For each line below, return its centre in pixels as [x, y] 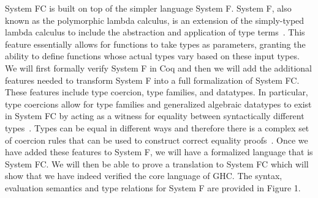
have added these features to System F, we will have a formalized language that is [159, 152]
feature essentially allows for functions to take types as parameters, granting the [155, 44]
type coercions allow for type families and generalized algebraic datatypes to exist [158, 104]
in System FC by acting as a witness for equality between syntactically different [155, 116]
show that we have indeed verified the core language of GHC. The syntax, [144, 176]
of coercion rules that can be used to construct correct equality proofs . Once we [157, 140]
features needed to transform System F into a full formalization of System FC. [152, 80]
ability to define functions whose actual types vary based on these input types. [152, 56]
